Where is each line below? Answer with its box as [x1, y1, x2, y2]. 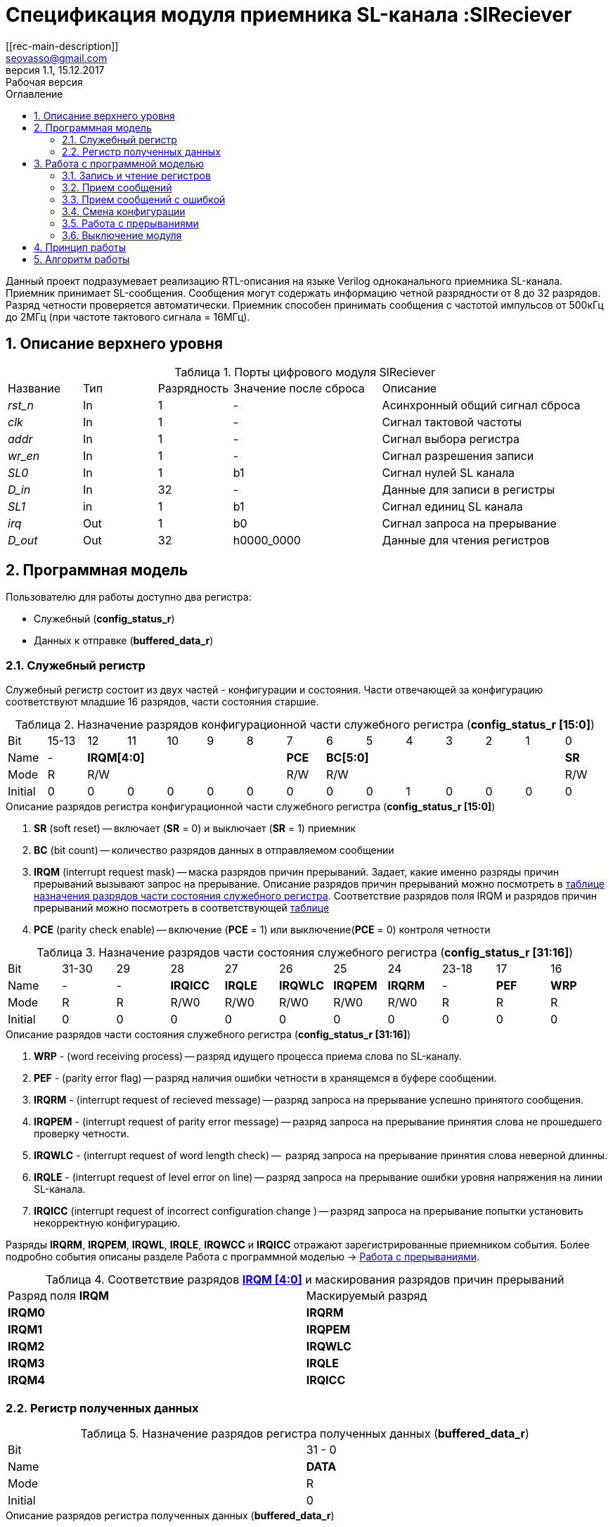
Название [8, 381, 61, 395]
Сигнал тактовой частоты [382, 414, 522, 429]
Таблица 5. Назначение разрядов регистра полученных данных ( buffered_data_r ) [80, 1426, 529, 1440]
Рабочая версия [6, 75, 83, 88]
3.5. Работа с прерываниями [62, 217, 199, 229]
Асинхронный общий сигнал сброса [382, 397, 581, 412]
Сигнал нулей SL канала [382, 465, 515, 480]
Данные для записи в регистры [382, 482, 555, 497]
